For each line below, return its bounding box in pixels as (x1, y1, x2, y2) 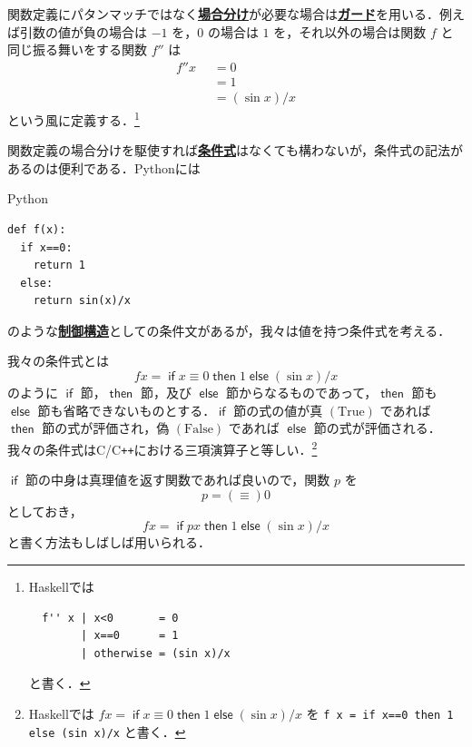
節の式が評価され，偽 (42, 418, 170, 437)
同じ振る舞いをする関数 (7, 40, 147, 59)
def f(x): (7, 222, 66, 236)
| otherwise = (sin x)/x (81, 646, 231, 660)
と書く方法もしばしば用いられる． (7, 533, 211, 552)
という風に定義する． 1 (7, 107, 140, 129)
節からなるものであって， (226, 383, 378, 402)
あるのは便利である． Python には (7, 158, 201, 177)
